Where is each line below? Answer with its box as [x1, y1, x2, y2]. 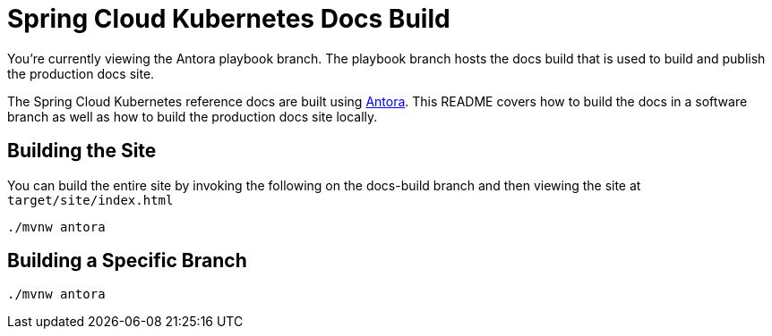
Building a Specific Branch [7, 249, 247, 273]
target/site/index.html [7, 192, 174, 207]
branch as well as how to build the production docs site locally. [7, 108, 378, 124]
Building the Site [7, 139, 157, 163]
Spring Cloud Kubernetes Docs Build [7, 4, 450, 34]
